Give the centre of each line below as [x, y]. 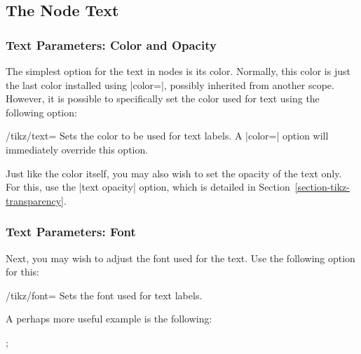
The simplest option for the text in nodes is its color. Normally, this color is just [178, 71]
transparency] [35, 200]
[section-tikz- [322, 187]
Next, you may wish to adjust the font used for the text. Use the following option [180, 258]
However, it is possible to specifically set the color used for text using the [163, 98]
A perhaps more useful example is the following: [109, 319]
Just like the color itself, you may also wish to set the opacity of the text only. [174, 173]
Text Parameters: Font [71, 232]
